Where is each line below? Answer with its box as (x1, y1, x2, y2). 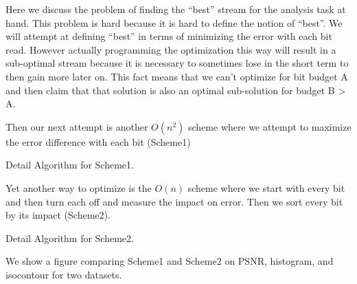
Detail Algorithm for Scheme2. (5, 230, 134, 245)
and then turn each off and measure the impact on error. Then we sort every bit (5, 194, 343, 208)
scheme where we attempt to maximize (188, 119, 352, 133)
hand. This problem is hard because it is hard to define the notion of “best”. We (5, 15, 343, 30)
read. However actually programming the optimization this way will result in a (5, 42, 336, 56)
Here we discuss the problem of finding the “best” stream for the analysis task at (5, 2, 346, 16)
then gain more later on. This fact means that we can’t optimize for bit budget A (5, 69, 348, 83)
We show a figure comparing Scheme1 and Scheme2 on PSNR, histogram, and (5, 254, 334, 268)
